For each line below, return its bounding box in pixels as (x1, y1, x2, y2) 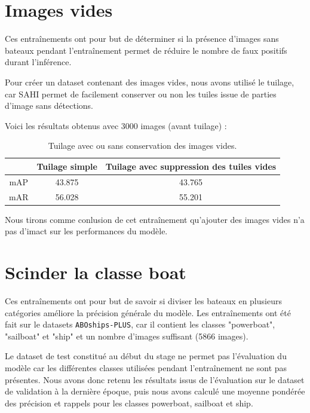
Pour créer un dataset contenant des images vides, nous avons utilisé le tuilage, (5, 75, 294, 88)
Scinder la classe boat (5, 260, 186, 284)
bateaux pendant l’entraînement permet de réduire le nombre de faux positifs (5, 44, 287, 56)
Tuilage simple (36, 160, 97, 172)
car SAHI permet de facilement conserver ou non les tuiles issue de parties (5, 87, 277, 100)
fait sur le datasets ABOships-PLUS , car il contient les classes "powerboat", (5, 318, 275, 331)
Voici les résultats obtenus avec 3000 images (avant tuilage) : (5, 119, 227, 131)
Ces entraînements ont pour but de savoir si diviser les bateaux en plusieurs (5, 294, 282, 307)
